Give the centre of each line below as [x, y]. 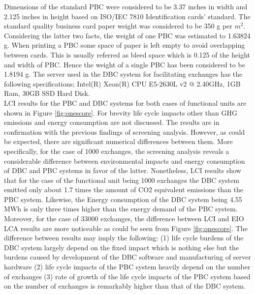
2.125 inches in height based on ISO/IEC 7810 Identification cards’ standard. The [127, 16]
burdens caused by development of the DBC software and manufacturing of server [127, 257]
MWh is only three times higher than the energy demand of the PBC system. [121, 209]
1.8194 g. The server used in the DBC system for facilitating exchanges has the [123, 74]
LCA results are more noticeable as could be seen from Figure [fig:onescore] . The [126, 228]
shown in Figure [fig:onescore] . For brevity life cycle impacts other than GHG [121, 112]
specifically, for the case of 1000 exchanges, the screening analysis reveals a [117, 151]
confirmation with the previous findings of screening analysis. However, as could [125, 132]
